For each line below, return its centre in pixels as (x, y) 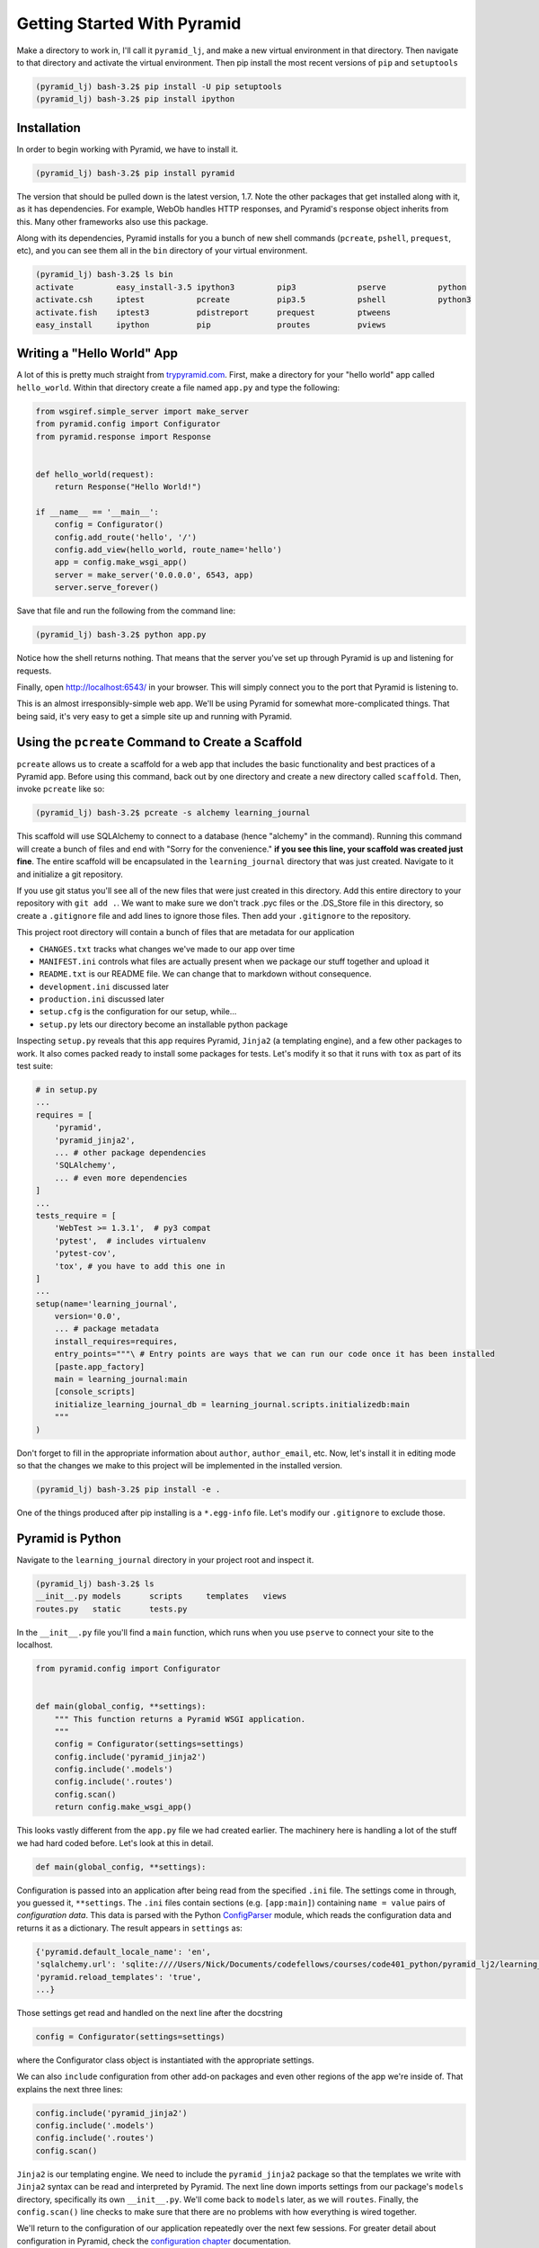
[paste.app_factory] (100, 1366)
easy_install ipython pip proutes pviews (211, 325)
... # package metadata (106, 1329)
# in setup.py (66, 1090)
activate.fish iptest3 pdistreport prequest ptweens (213, 312)
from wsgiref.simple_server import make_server (142, 411)
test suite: (35, 1066)
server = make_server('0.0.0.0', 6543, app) (154, 575)
